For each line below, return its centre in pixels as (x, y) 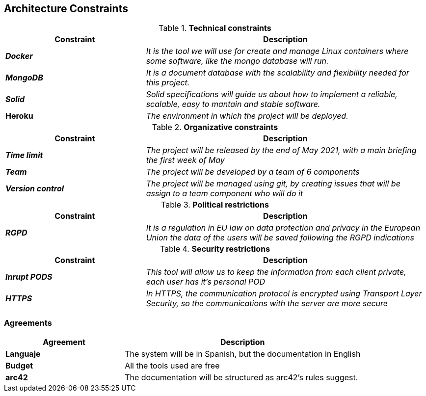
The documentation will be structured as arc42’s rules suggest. (241, 378)
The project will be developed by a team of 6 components (253, 172)
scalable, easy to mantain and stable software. (233, 104)
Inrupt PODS (29, 277)
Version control (35, 189)
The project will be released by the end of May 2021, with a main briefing (281, 150)
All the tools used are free (172, 366)
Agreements (28, 323)
